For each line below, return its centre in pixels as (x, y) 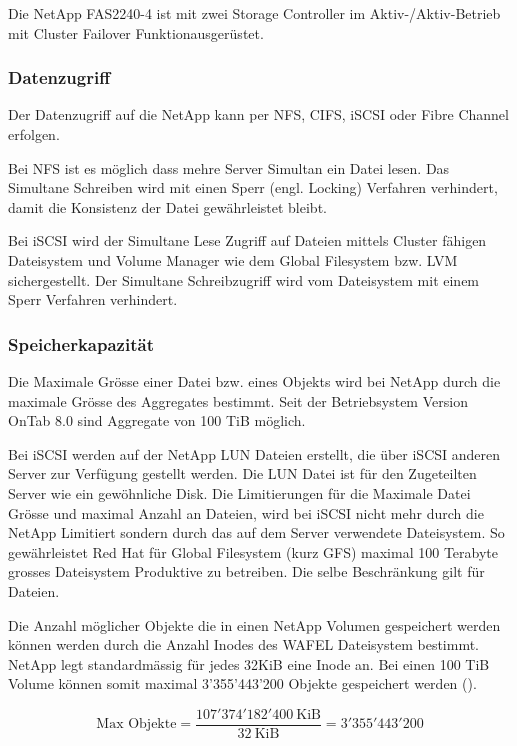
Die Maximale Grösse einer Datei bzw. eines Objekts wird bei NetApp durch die (254, 380)
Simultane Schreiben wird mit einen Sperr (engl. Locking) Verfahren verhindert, (253, 187)
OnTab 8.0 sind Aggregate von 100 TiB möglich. (157, 420)
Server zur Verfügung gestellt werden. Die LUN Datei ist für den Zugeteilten (242, 473)
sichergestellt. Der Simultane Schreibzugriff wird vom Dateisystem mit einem (244, 279)
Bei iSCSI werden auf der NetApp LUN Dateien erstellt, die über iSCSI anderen (254, 453)
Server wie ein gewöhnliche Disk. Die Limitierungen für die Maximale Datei (239, 492)
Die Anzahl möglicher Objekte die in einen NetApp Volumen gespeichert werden (254, 624)
